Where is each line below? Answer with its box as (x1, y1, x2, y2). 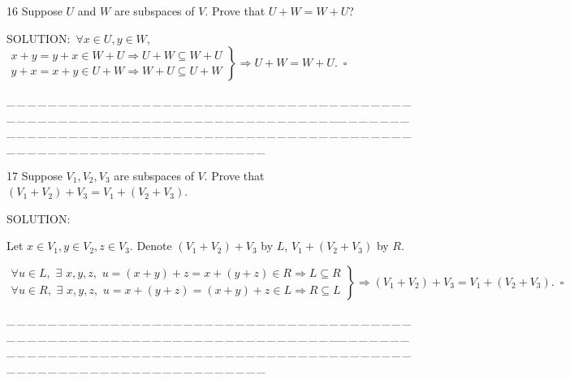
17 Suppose (6, 166, 63, 184)
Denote (136, 237, 172, 254)
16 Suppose (6, 2, 63, 19)
